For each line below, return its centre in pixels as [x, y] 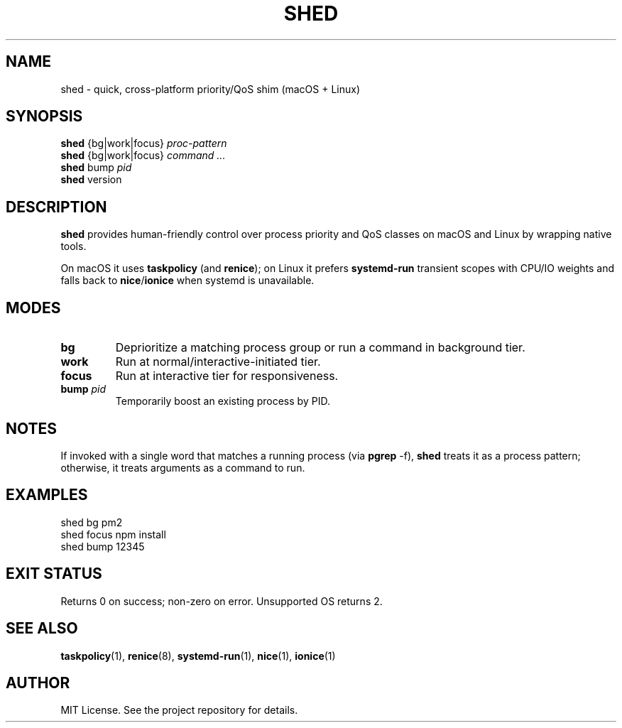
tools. [73, 246]
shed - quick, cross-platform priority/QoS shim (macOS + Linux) [211, 89]
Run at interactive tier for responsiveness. [227, 376]
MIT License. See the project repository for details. [179, 710]
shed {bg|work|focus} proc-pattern [144, 143]
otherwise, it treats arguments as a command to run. [183, 467]
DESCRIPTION [56, 207]
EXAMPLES [47, 495]
